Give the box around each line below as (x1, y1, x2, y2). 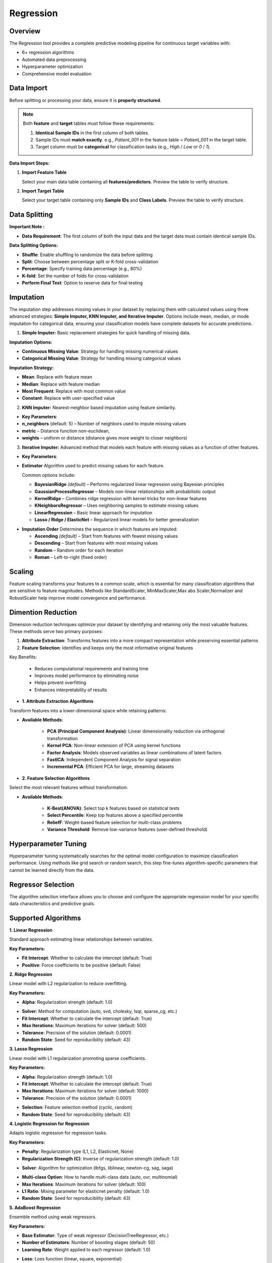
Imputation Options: (9, 339, 52, 345)
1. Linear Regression (9, 927, 53, 933)
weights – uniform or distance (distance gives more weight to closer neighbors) (22, 435, 187, 441)
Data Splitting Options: (9, 242, 58, 249)
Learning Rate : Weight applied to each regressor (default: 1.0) (22, 1246, 151, 1252)
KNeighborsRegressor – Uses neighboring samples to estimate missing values (34, 503, 199, 509)
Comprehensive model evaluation (22, 71, 92, 77)
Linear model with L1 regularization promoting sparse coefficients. (9, 1055, 147, 1061)
